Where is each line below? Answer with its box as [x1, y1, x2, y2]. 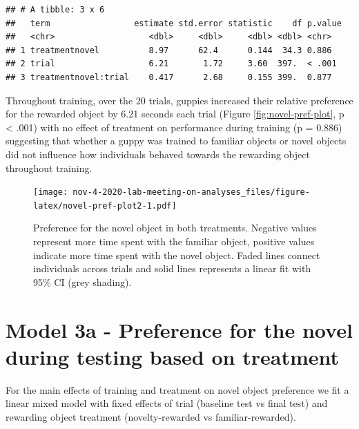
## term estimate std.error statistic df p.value [6, 18, 342, 28]
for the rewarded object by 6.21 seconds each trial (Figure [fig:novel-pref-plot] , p [6, 106, 345, 121]
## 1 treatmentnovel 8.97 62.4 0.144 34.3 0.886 [6, 45, 332, 55]
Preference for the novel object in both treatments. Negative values [33, 220, 317, 235]
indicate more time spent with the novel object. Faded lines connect [33, 247, 320, 262]
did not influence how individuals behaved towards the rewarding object [6, 146, 310, 161]
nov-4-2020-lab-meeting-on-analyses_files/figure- [72, 187, 310, 198]
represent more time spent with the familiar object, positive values [33, 234, 315, 249]
